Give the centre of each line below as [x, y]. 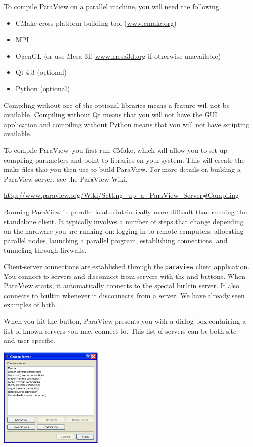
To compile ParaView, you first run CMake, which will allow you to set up [116, 150]
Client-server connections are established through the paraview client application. [127, 266]
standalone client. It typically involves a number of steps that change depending [124, 221]
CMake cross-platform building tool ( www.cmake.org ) [96, 23]
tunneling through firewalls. [45, 250]
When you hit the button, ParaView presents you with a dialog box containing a [125, 321]
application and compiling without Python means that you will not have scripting [127, 124]
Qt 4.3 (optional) [41, 72]
